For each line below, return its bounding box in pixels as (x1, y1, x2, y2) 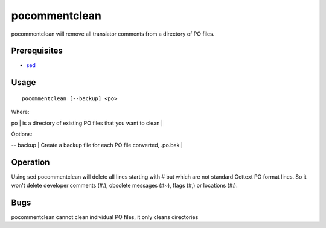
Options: (11, 130, 33, 138)
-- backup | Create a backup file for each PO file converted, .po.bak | (11, 142, 184, 149)
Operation (11, 157, 50, 168)
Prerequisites (11, 46, 63, 56)
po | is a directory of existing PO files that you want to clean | (11, 119, 163, 127)
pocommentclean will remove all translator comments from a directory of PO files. (11, 30, 215, 37)
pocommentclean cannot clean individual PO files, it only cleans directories (11, 213, 199, 220)
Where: (11, 109, 30, 116)
